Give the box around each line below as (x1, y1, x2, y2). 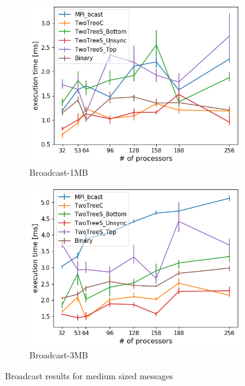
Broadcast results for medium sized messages (5, 369, 173, 382)
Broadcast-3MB (29, 349, 88, 361)
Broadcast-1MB (29, 166, 88, 179)
